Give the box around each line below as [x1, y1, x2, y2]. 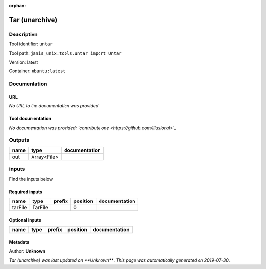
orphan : [9, 3, 26, 8]
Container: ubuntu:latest [9, 68, 66, 74]
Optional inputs [9, 217, 41, 223]
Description [9, 31, 38, 37]
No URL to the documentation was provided [9, 103, 99, 109]
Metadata [9, 239, 30, 245]
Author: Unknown [9, 248, 46, 254]
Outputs [9, 137, 30, 144]
